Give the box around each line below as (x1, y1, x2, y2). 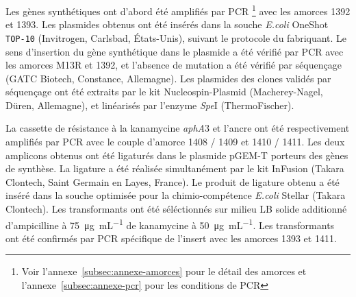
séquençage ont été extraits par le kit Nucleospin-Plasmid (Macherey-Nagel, (5, 84, 323, 99)
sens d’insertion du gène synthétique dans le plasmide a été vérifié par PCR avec (5, 44, 344, 58)
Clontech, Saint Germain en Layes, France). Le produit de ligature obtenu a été (5, 174, 340, 189)
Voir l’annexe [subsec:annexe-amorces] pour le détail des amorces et (21, 264, 307, 278)
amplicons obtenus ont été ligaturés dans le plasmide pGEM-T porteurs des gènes (5, 147, 348, 162)
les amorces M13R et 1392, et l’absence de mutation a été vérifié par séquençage (5, 58, 342, 72)
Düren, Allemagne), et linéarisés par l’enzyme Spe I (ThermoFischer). (5, 97, 294, 112)
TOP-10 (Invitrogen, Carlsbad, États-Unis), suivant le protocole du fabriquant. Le (5, 30, 347, 45)
